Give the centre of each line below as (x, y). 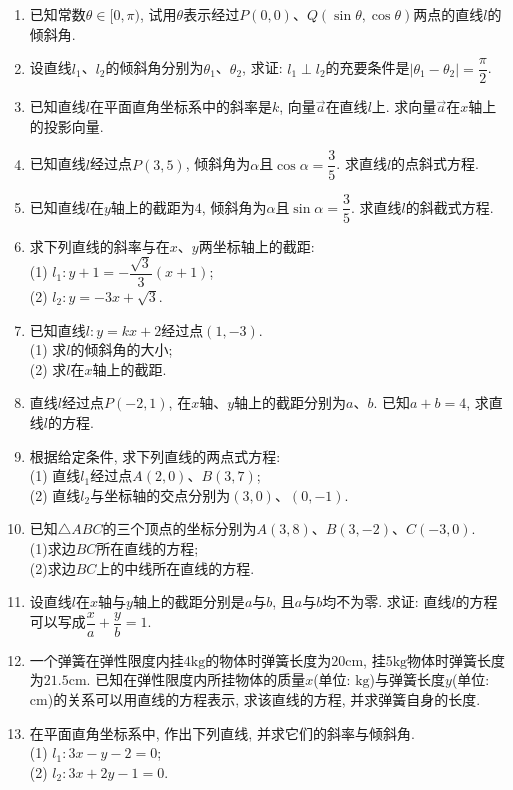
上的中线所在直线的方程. (175, 567)
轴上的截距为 (152, 206)
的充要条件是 (367, 67)
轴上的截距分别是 (188, 601)
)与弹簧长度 (407, 679)
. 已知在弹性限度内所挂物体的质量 (196, 679)
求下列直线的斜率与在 (99, 245)
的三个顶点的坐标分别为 (179, 528)
